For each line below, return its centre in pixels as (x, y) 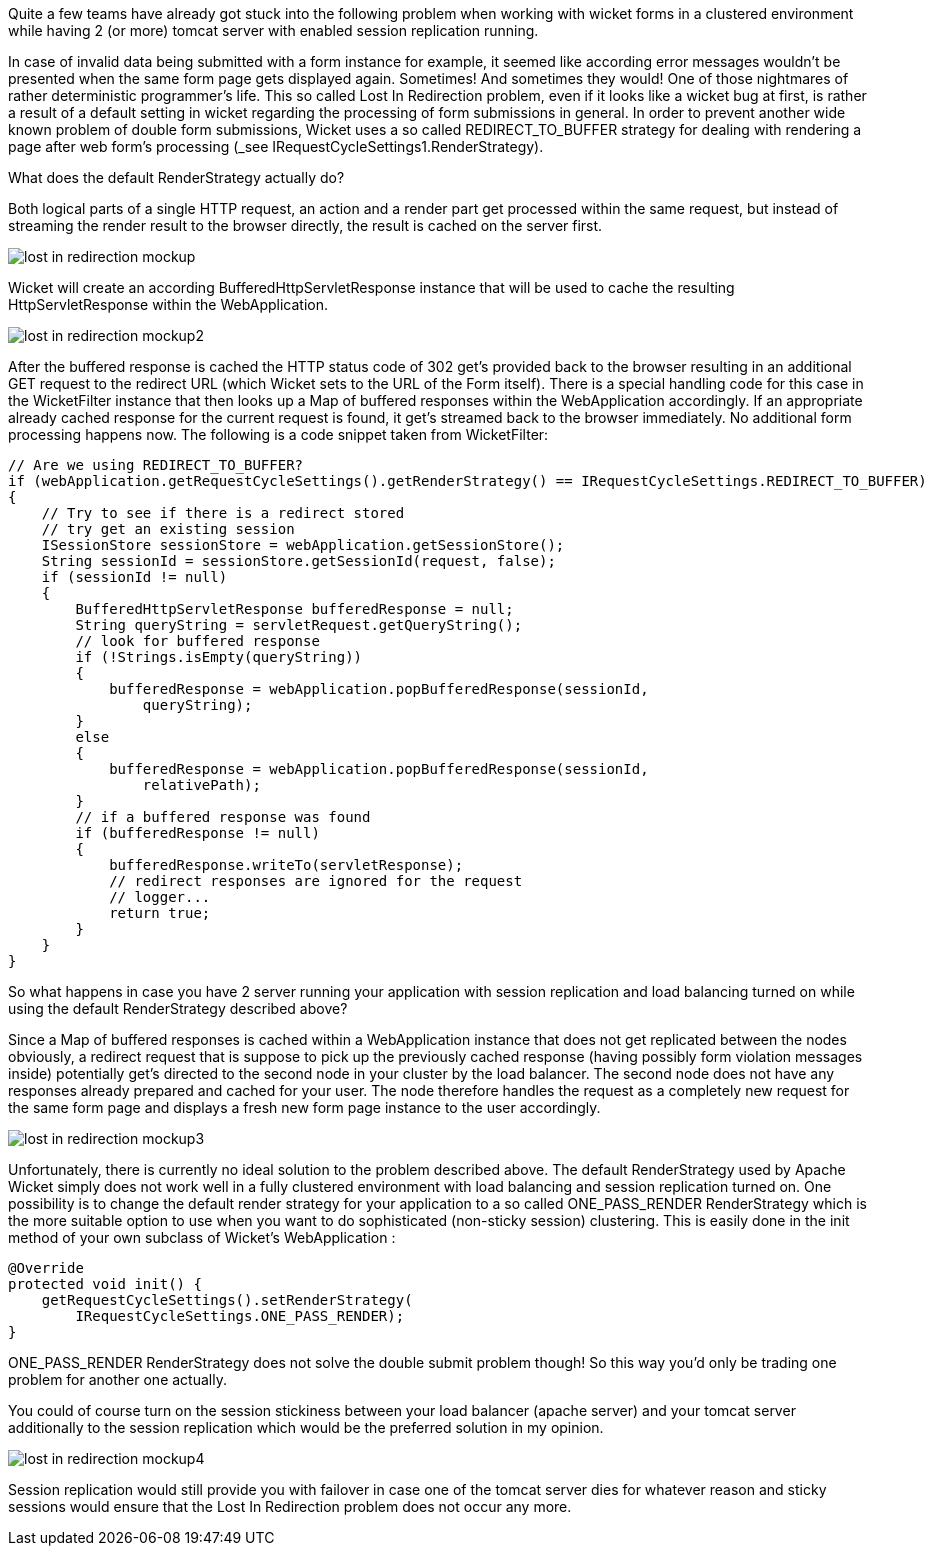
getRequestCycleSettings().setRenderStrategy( (227, 1300)
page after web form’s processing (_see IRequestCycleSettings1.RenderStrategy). (276, 146)
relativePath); (201, 785)
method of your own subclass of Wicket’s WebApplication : (202, 1237)
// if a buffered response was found (223, 817)
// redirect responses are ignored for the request (316, 881)
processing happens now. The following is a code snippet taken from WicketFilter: (278, 434)
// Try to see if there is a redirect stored (223, 513)
